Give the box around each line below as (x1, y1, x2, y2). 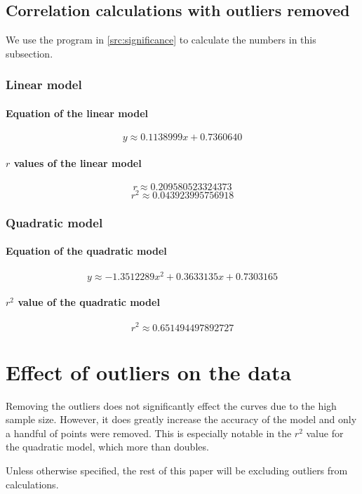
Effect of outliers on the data (6, 357, 292, 386)
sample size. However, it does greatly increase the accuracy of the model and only (6, 412, 357, 427)
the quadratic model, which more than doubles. (6, 439, 209, 454)
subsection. (6, 46, 53, 60)
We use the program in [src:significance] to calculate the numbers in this (6, 32, 316, 47)
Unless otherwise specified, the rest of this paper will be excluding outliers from (6, 463, 348, 477)
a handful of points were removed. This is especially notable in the (6, 425, 292, 440)
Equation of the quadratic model (6, 243, 167, 258)
